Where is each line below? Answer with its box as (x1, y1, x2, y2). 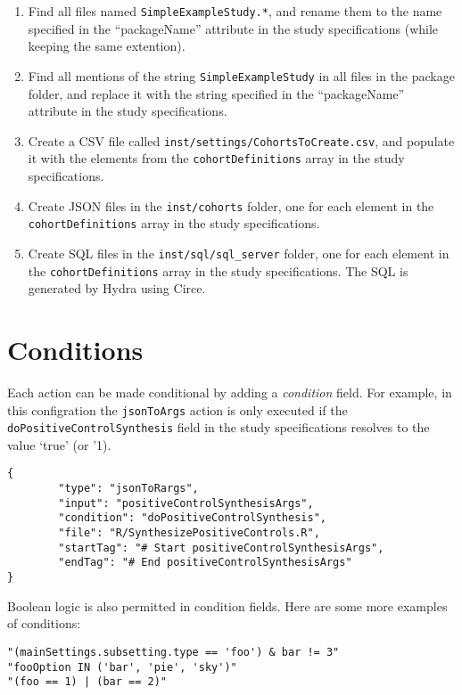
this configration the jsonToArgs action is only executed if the (7, 400, 348, 419)
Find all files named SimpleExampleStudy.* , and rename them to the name (28, 2, 442, 20)
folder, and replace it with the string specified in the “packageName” (28, 84, 405, 102)
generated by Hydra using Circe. (28, 279, 206, 298)
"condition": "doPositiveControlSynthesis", (58, 511, 326, 525)
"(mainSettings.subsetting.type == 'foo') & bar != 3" (7, 645, 340, 658)
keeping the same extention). (28, 37, 186, 55)
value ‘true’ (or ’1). (7, 435, 111, 454)
